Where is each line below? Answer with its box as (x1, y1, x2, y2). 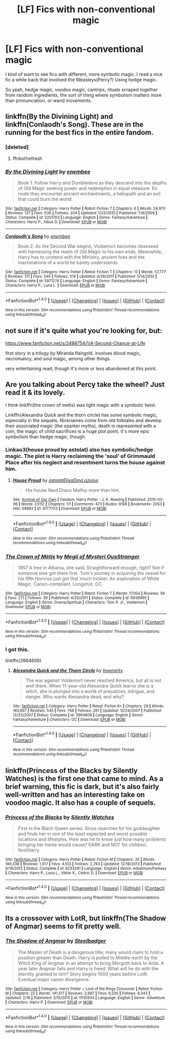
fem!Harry (17, 847, 40, 854)
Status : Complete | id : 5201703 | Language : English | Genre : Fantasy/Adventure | (5, 215, 148, 220)
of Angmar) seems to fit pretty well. (5, 922, 121, 931)
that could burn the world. (17, 196, 73, 202)
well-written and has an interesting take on (5, 790, 145, 799)
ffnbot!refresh (12, 155, 42, 161)
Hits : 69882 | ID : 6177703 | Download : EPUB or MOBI (12, 506, 106, 511)
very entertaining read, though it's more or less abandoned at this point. (5, 365, 157, 371)
